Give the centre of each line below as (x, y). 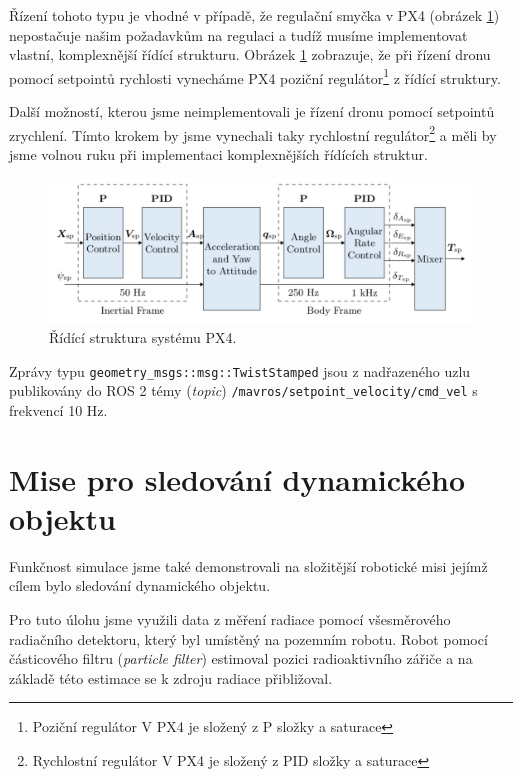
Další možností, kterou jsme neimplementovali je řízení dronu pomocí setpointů (252, 111)
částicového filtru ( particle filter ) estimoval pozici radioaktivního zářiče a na (241, 658)
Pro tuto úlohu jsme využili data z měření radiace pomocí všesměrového (230, 618)
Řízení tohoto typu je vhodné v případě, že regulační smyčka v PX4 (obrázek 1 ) (254, 15)
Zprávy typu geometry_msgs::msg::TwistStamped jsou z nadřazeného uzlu (240, 370)
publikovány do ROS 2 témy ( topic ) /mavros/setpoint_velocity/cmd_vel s (243, 390)
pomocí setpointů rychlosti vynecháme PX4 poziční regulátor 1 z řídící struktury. (255, 76)
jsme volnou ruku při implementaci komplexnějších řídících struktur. (218, 153)
